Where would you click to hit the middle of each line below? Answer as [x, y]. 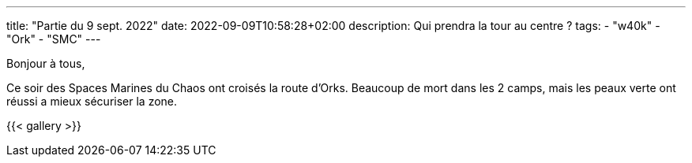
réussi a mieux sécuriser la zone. [92, 101]
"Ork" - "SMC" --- [54, 39]
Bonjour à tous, [46, 63]
